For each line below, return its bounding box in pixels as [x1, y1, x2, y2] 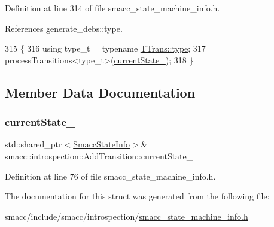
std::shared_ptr [5, 138, 62, 150]
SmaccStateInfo [73, 138, 130, 150]
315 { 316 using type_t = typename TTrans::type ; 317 [5, 42, 206, 55]
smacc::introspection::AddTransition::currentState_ [5, 149, 193, 162]
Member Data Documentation [5, 83, 196, 101]
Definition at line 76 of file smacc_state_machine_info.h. [5, 170, 216, 182]
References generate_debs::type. [5, 22, 123, 34]
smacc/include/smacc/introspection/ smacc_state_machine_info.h [5, 210, 248, 222]
